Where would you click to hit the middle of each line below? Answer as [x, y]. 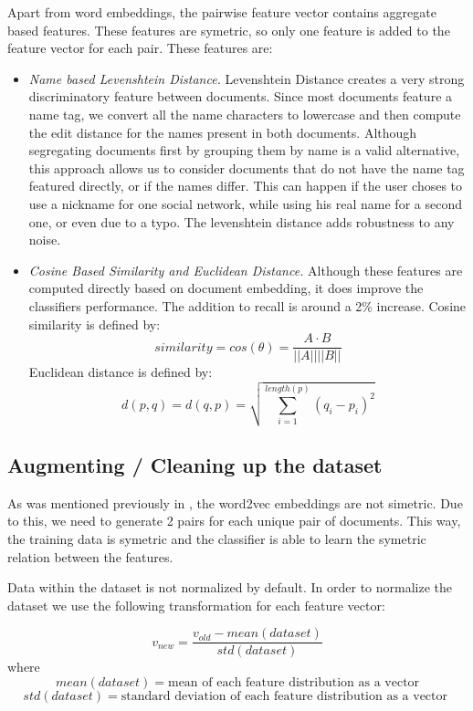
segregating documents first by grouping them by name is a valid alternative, [244, 150]
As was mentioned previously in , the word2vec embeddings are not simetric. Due [235, 502]
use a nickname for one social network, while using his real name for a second [245, 203]
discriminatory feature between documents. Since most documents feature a [241, 96]
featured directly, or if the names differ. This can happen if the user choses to [246, 186]
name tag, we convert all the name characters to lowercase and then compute [245, 114]
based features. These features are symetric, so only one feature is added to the [229, 30]
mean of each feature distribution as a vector [294, 682]
